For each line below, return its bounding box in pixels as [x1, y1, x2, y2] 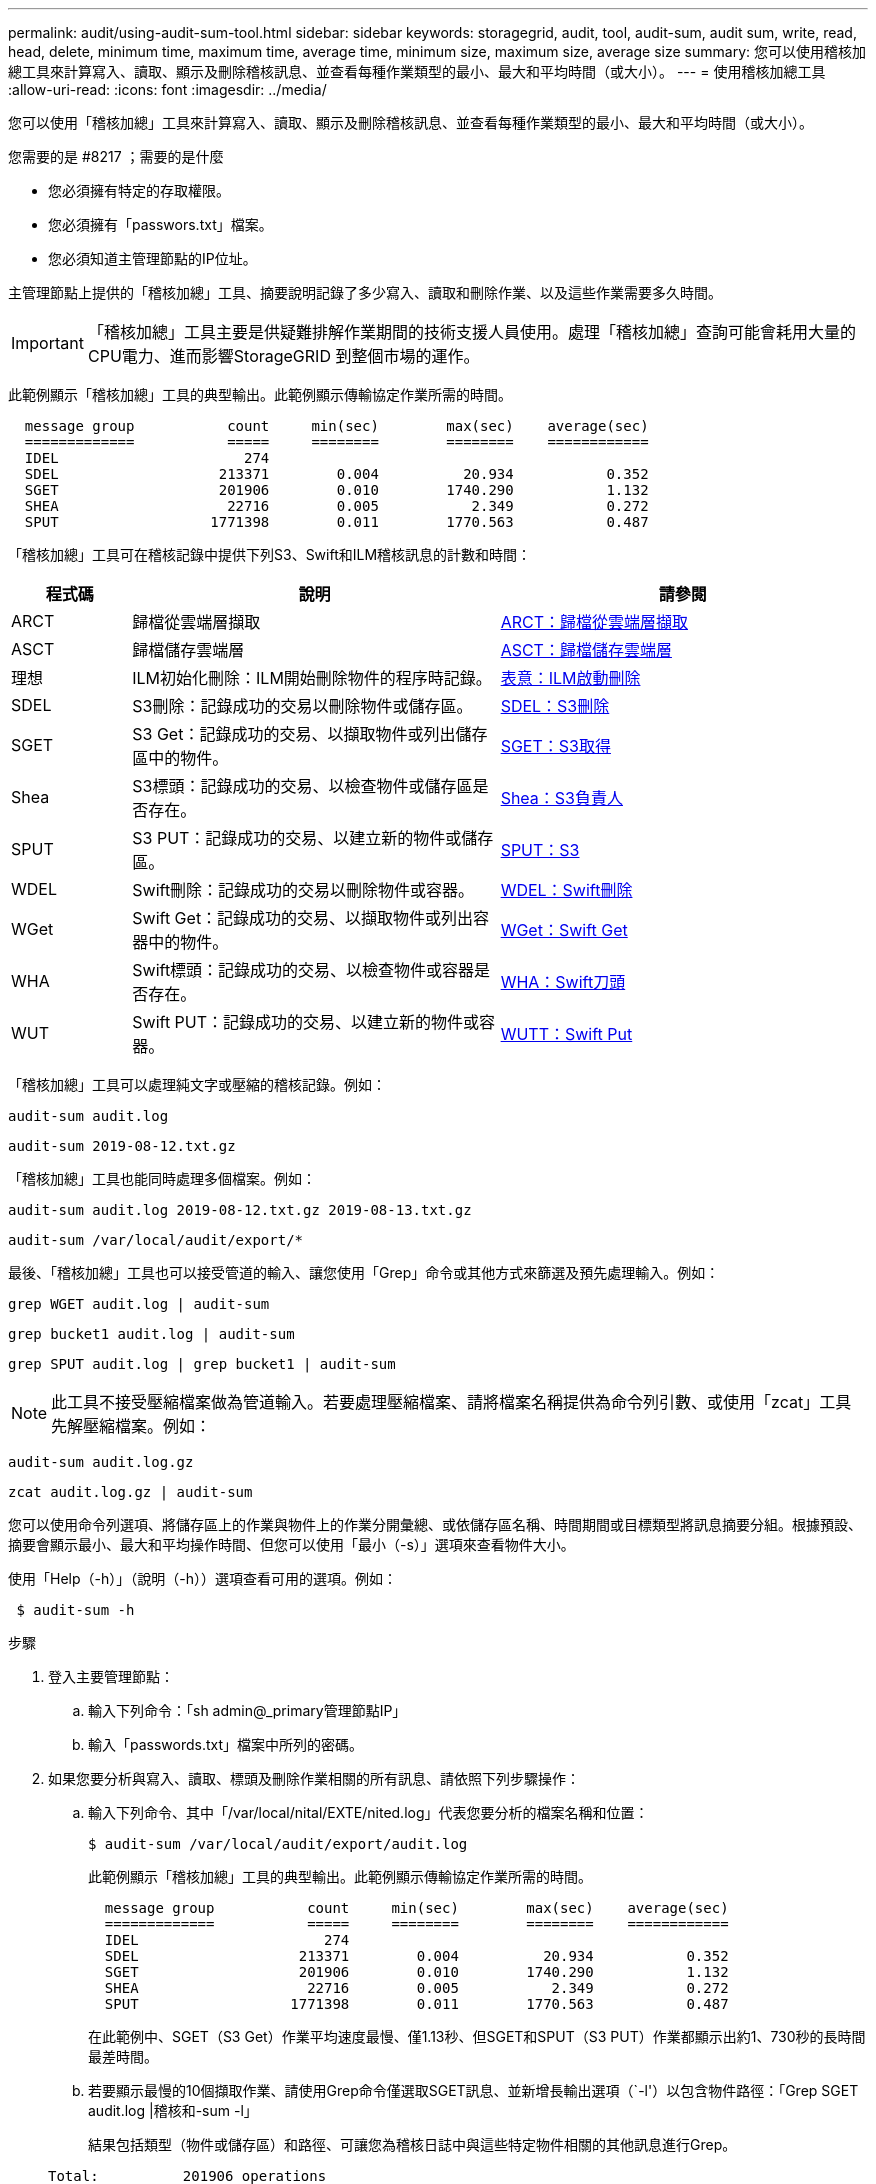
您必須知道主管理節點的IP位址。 [48, 250, 257, 267]
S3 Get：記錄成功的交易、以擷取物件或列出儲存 [132, 724, 488, 744]
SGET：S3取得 [500, 736, 611, 756]
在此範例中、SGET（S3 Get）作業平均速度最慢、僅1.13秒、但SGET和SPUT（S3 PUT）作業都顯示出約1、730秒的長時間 [88, 2028, 866, 2045]
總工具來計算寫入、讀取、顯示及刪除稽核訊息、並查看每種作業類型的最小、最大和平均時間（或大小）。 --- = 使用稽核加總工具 [8, 63, 826, 80]
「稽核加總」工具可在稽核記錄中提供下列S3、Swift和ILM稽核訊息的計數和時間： [8, 546, 532, 563]
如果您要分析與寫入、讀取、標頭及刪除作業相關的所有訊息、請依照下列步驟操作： [48, 1770, 580, 1787]
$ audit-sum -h [16, 1602, 135, 1618]
